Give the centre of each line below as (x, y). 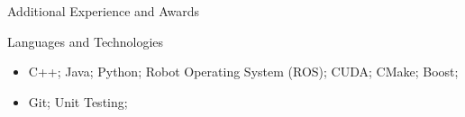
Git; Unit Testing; (78, 101)
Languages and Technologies (86, 41)
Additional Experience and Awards (104, 11)
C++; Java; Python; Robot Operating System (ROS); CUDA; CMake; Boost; (243, 72)
